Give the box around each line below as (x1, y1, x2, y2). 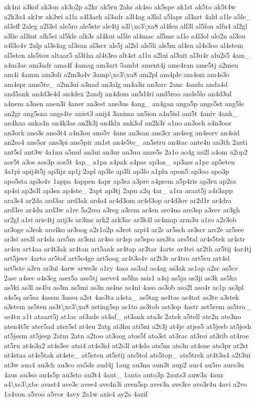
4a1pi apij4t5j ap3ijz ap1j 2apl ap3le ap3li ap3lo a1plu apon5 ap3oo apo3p (4, 166, 229, 176)
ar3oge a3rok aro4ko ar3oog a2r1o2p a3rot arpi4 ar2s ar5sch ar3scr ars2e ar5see (4, 224, 244, 234)
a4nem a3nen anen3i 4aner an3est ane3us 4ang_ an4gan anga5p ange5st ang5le (4, 98, 244, 108)
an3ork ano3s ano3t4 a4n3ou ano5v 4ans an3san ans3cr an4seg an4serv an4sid (4, 127, 240, 137)
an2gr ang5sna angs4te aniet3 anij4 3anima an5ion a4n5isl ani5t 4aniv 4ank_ (4, 108, 238, 118)
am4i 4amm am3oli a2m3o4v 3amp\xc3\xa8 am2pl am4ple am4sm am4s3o (4, 69, 230, 80)
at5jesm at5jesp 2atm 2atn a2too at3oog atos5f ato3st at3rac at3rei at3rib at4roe (4, 330, 249, 341)
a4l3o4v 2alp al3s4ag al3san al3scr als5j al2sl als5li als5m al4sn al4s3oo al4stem (4, 40, 243, 50)
